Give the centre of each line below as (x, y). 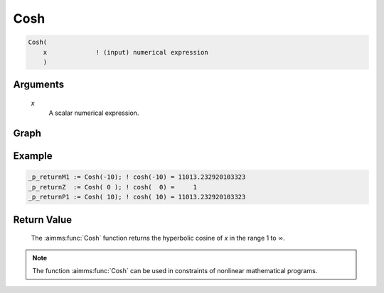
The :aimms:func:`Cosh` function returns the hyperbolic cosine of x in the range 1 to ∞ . (158, 238)
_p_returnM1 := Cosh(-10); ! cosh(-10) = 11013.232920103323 (137, 177)
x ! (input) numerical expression (126, 52)
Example (33, 156)
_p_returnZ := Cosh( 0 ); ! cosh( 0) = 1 (112, 187)
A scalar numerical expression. (94, 113)
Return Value (43, 220)
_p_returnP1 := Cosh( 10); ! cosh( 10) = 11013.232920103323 (137, 197)
